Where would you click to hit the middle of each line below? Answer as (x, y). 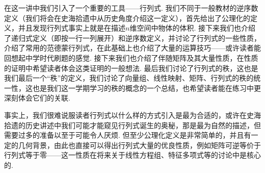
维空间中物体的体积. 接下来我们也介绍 (192, 28)
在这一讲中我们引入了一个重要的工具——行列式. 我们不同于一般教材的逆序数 (131, 8)
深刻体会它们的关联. (37, 98)
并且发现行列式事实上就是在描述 (72, 28)
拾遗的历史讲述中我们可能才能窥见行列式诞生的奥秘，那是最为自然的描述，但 (132, 125)
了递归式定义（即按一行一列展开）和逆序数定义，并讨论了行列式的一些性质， (132, 38)
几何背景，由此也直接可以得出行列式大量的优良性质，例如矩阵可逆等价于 (139, 145)
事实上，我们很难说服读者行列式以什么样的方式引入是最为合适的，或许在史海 (132, 115)
